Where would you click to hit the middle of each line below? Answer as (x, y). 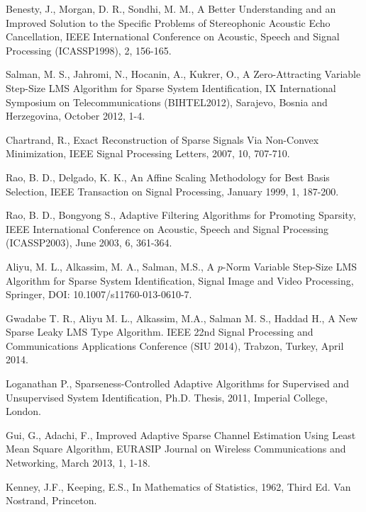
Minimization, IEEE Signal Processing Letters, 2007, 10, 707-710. (148, 153)
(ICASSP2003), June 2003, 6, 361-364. (89, 243)
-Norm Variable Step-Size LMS (289, 266)
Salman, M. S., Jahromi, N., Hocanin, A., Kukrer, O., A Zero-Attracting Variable (183, 74)
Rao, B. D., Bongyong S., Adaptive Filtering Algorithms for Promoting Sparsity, (181, 215)
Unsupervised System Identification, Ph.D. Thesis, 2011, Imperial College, (167, 397)
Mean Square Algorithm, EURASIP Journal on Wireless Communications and (176, 449)
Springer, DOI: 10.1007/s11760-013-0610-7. (99, 294)
